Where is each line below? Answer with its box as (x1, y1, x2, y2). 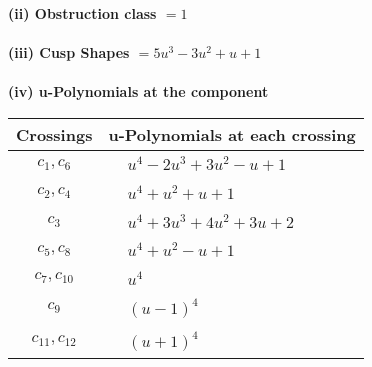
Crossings (16, 122, 93, 146)
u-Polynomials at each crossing (108, 122, 356, 146)
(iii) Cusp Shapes (8, 42, 130, 63)
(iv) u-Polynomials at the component (8, 81, 269, 102)
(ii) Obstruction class (8, 3, 157, 23)
